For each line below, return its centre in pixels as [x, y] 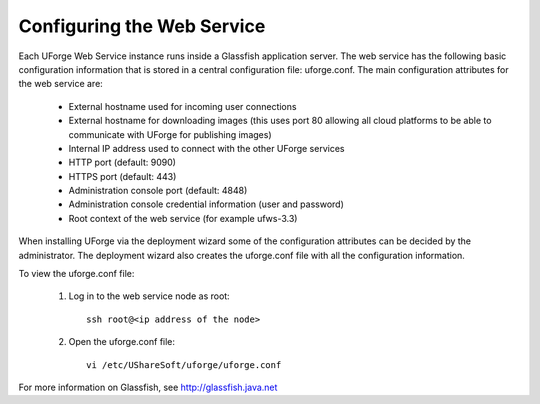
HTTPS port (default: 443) [122, 176]
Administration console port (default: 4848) [158, 191]
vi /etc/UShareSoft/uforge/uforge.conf [184, 364]
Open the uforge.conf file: [121, 342]
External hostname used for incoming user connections [182, 106]
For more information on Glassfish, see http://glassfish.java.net [148, 387]
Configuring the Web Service [142, 26]
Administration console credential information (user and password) [206, 204]
